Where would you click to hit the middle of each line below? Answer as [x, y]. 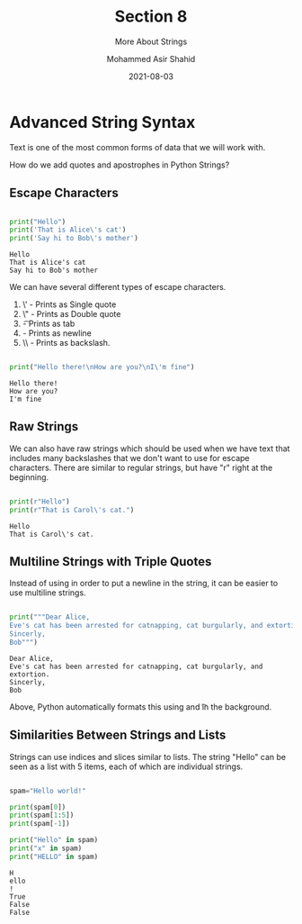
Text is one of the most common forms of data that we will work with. [138, 147]
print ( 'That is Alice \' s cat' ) [68, 230]
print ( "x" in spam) [46, 848]
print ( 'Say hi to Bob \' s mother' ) [74, 239]
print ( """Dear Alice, [50, 617]
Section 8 [151, 17]
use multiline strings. [48, 593]
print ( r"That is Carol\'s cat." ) [72, 510]
